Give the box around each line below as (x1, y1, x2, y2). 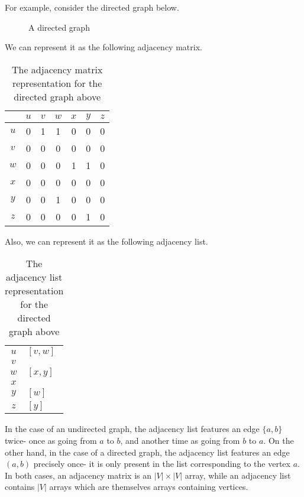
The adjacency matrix (11, 62, 103, 76)
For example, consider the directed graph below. (5, 1, 179, 13)
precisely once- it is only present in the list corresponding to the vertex (33, 457, 290, 470)
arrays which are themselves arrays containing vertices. (49, 480, 248, 493)
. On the (263, 434, 294, 446)
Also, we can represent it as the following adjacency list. (5, 235, 208, 247)
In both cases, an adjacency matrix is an (5, 469, 151, 481)
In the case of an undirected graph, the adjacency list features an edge (5, 423, 260, 435)
